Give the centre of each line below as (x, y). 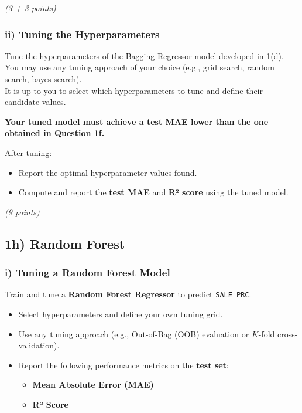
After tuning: (28, 152)
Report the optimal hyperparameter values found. (108, 172)
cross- (287, 334)
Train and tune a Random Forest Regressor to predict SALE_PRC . (128, 294)
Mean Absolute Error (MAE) (93, 385)
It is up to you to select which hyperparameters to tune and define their (134, 90)
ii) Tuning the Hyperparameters (82, 34)
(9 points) (22, 211)
